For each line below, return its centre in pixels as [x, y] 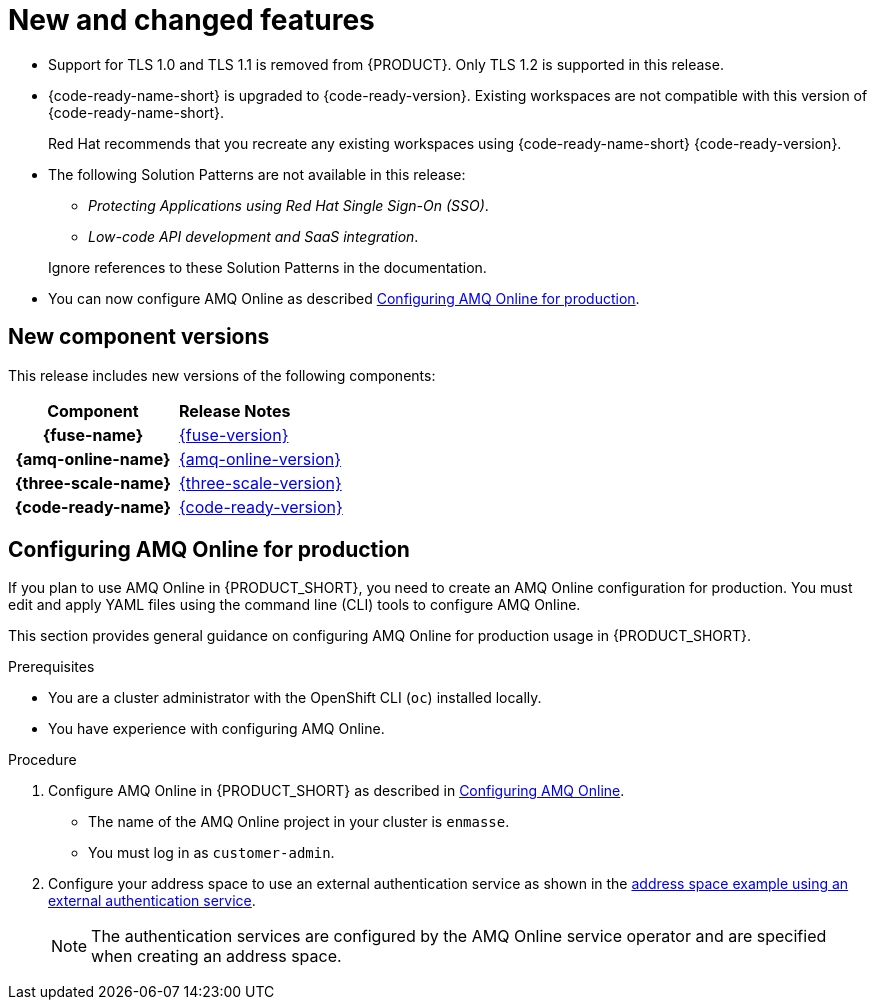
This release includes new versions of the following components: [222, 375]
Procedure [42, 760]
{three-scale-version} [260, 482]
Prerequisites [51, 667]
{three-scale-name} [93, 482]
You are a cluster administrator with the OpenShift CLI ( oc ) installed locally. [295, 698]
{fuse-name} [93, 434]
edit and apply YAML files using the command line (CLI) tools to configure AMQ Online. [294, 605]
